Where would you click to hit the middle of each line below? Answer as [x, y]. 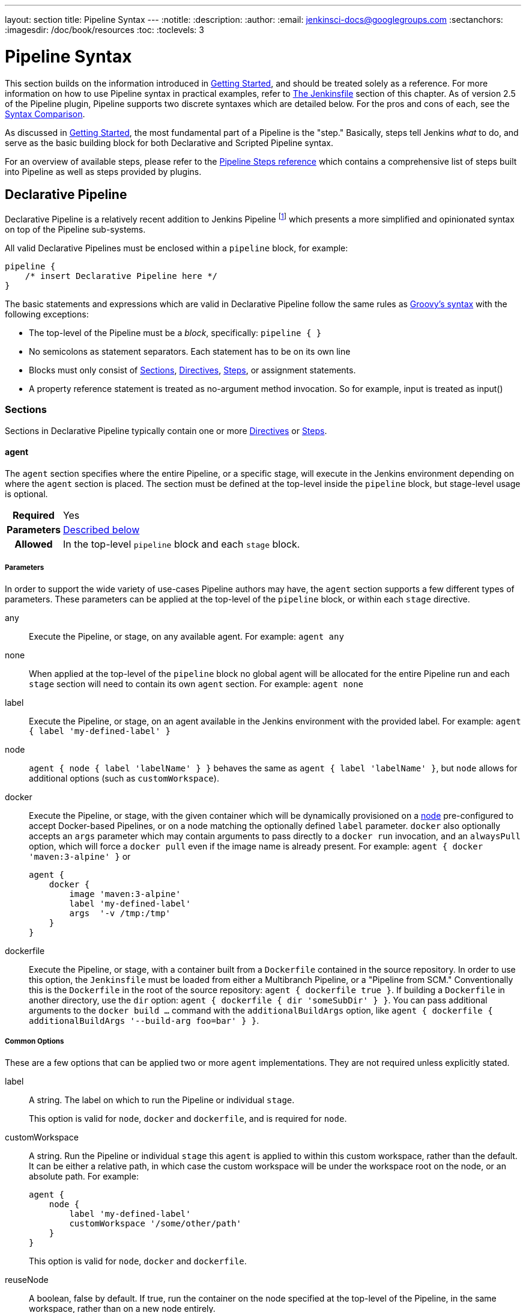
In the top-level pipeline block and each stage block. [181, 544]
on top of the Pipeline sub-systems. [75, 229]
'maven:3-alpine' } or [80, 856]
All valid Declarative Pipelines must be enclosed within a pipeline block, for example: [177, 248]
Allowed [34, 544]
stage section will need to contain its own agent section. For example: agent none [196, 684]
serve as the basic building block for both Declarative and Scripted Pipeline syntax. [169, 142]
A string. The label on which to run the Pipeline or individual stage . [162, 1100]
